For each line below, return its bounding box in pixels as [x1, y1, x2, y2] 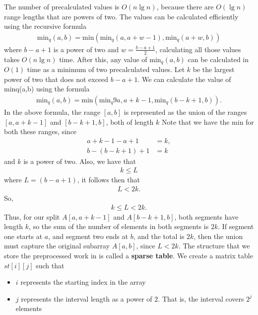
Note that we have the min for [161, 116, 254, 127]
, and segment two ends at [48, 231, 128, 241]
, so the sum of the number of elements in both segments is [29, 221, 209, 232]
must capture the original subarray [4, 240, 110, 251]
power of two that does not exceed [4, 74, 109, 84]
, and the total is [133, 231, 185, 241]
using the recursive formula [4, 21, 86, 31]
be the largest [193, 64, 235, 75]
